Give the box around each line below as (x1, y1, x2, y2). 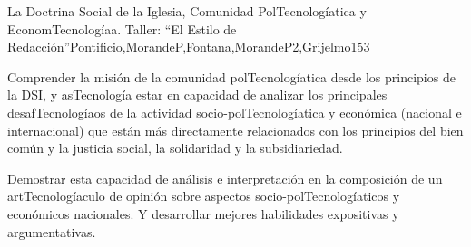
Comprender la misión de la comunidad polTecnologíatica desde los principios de (7, 67, 456, 86)
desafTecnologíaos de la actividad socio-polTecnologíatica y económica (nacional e (7, 102, 462, 121)
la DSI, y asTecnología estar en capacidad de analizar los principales (7, 85, 388, 104)
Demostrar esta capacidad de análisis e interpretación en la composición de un (7, 168, 443, 187)
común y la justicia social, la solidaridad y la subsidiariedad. (7, 138, 343, 157)
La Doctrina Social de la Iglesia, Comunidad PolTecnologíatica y (7, 2, 367, 20)
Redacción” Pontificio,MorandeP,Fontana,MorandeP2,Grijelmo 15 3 (7, 37, 370, 56)
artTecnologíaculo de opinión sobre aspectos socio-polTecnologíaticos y (7, 186, 400, 205)
